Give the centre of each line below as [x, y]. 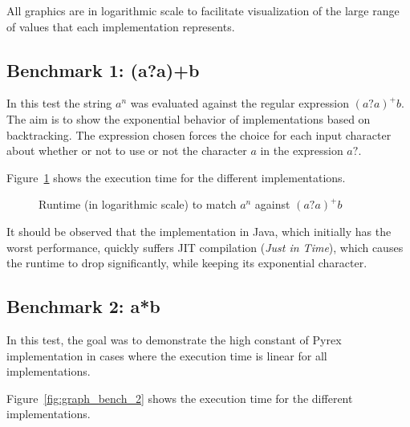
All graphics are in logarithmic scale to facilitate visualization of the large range [203, 10]
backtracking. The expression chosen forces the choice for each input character [199, 134]
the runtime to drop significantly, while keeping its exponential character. [187, 263]
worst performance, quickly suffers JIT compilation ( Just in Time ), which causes [205, 247]
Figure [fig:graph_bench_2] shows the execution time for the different [180, 398]
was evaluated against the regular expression [240, 103]
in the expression [302, 150]
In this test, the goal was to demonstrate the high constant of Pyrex [174, 339]
